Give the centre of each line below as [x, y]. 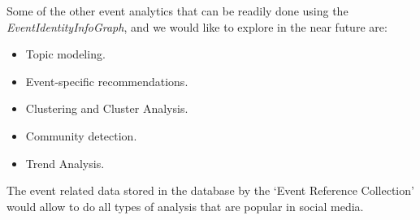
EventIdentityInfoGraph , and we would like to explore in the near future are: [197, 26]
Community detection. [81, 135]
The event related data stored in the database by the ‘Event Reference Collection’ [210, 190]
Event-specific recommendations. [107, 81]
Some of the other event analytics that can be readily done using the [178, 11]
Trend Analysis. [65, 163]
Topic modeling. [65, 54]
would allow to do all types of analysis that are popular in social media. [185, 206]
